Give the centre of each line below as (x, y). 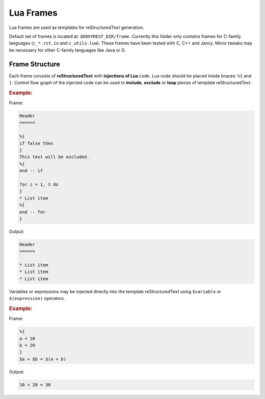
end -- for (32, 212)
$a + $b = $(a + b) (43, 359)
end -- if (31, 171)
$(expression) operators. (37, 299)
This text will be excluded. (54, 157)
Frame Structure (35, 64)
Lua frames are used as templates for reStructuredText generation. (77, 27)
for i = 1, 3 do (39, 184)
